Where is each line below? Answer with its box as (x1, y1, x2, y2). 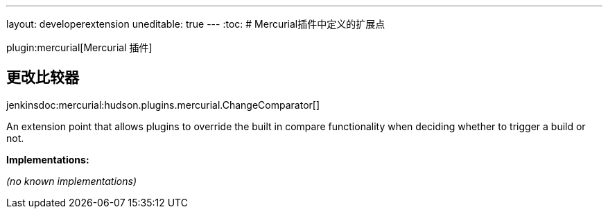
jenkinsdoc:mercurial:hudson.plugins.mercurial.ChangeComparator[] (6, 98, 320, 111)
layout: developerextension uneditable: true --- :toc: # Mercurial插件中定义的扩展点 (6, 18, 385, 30)
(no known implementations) (6, 175, 137, 187)
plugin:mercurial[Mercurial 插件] (6, 42, 153, 53)
